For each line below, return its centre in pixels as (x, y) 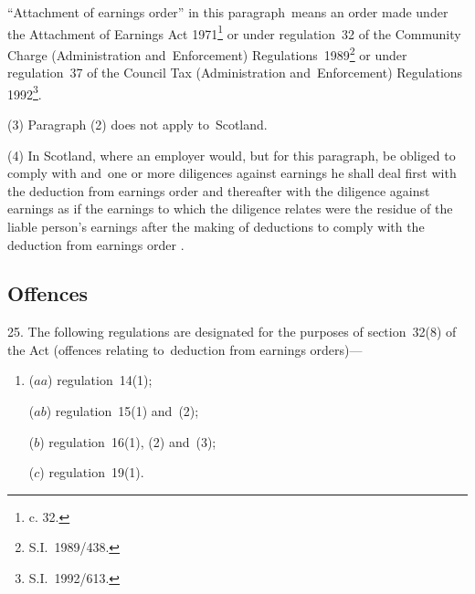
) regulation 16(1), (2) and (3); (128, 441)
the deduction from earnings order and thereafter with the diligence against (219, 190)
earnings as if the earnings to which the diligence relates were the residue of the (230, 208)
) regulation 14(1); (100, 380)
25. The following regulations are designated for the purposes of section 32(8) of (232, 332)
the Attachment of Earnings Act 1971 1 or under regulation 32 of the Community (234, 32)
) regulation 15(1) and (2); (122, 411)
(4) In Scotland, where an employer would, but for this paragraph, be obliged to (232, 155)
